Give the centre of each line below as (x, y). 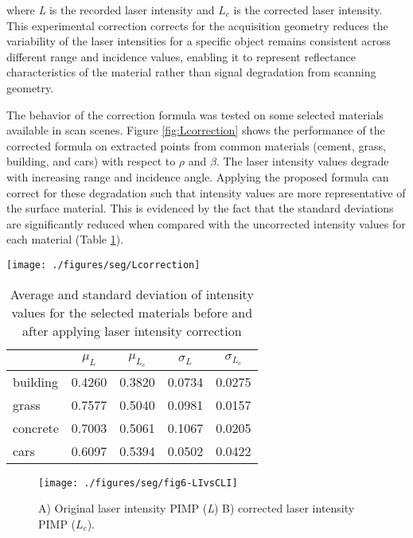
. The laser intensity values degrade (302, 161)
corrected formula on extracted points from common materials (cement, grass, (196, 145)
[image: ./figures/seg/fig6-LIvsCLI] (138, 483)
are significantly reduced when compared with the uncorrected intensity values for (206, 223)
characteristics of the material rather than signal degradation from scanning (191, 72)
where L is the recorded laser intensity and (111, 10)
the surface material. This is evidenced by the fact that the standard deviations (200, 208)
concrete (36, 427)
